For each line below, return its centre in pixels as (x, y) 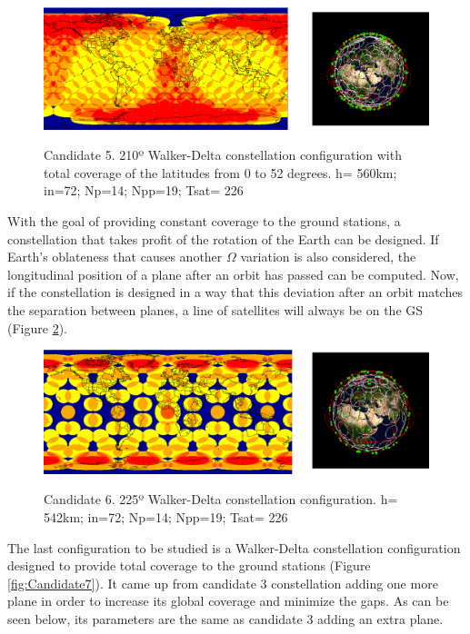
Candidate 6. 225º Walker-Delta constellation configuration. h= (221, 499)
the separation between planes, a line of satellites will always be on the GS (215, 309)
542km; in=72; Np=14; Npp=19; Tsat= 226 (166, 516)
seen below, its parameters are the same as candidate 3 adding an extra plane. (225, 618)
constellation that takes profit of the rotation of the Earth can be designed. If (223, 238)
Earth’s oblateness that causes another (115, 257)
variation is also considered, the (328, 257)
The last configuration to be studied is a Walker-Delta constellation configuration (234, 547)
